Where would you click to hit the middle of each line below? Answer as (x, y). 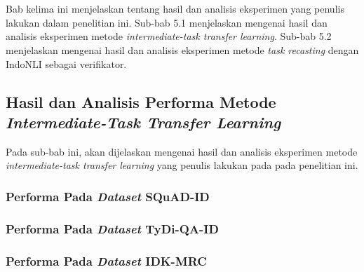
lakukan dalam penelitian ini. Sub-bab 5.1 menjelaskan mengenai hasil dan (167, 22)
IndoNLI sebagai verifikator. (66, 63)
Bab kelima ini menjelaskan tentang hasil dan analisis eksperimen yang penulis (175, 9)
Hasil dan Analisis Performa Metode (141, 101)
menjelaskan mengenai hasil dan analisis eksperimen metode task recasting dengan (182, 49)
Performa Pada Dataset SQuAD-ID (108, 196)
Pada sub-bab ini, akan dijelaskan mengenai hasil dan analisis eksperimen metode (182, 151)
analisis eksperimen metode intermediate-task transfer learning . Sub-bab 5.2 (169, 36)
